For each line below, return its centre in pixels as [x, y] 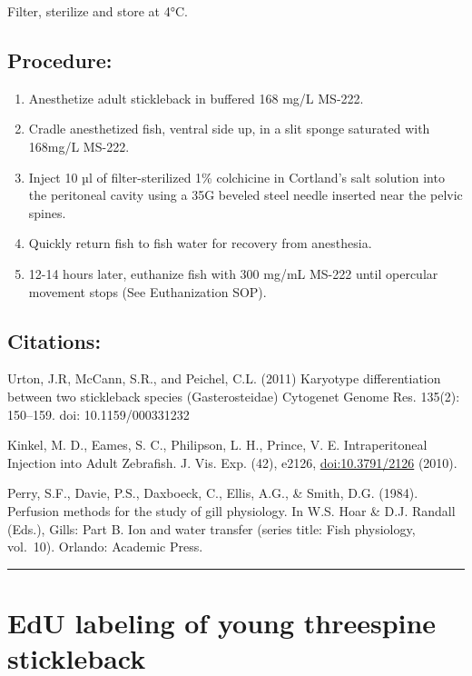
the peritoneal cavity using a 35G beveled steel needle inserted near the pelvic [246, 195]
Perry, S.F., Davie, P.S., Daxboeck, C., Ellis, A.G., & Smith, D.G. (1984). [213, 493]
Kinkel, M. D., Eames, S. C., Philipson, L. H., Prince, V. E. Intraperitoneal [217, 445]
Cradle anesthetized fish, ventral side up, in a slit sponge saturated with [229, 129]
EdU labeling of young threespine [222, 622]
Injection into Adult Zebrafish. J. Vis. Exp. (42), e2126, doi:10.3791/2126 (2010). [232, 462]
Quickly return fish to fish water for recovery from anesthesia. [200, 243]
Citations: [54, 340]
